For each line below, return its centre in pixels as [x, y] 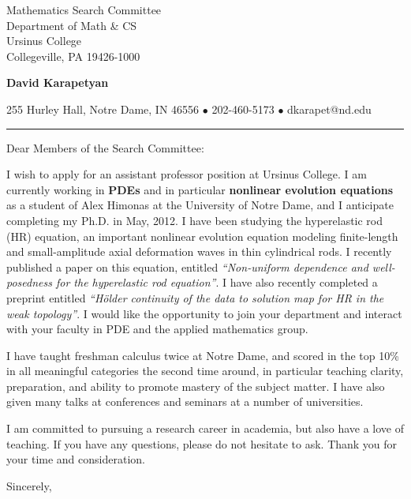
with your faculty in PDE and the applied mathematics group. [157, 329]
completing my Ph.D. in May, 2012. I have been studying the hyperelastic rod [195, 220]
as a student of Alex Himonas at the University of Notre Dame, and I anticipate [200, 205]
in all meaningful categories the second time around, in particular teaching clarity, [205, 371]
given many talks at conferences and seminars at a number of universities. [185, 401]
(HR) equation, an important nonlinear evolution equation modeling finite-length [202, 236]
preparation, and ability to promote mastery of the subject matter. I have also [196, 386]
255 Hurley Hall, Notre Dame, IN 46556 [103, 109]
